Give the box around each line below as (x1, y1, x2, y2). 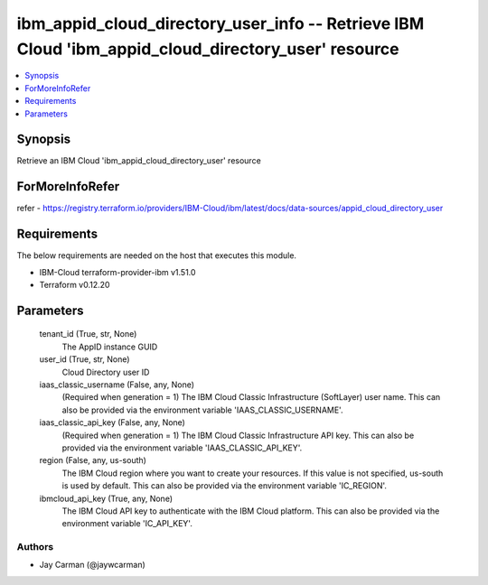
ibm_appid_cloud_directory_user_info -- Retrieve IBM (16, 14, 425, 33)
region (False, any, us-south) (39, 455, 146, 466)
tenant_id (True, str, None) (39, 329, 137, 339)
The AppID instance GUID (61, 341, 158, 352)
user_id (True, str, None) (39, 354, 130, 365)
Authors (16, 541, 54, 553)
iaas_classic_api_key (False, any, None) (39, 417, 185, 428)
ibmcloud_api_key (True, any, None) (39, 493, 174, 504)
